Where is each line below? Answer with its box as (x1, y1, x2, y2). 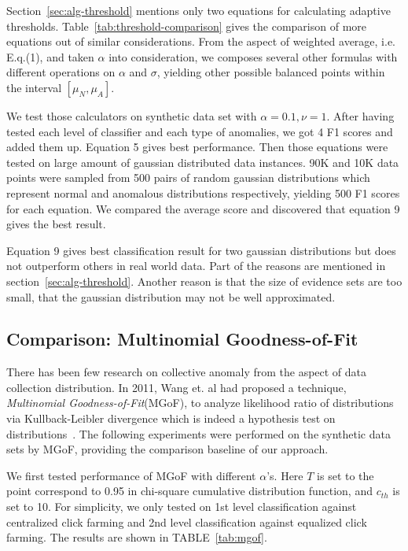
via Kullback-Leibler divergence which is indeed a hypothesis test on (6, 410, 336, 427)
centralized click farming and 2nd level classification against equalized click (6, 513, 367, 530)
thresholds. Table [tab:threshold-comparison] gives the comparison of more (6, 17, 367, 34)
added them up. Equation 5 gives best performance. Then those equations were (6, 139, 388, 155)
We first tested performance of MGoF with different (6, 467, 256, 483)
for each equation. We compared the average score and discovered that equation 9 (6, 200, 400, 216)
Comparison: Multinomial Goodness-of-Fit (6, 327, 358, 351)
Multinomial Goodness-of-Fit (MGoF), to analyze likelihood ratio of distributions (6, 394, 394, 411)
